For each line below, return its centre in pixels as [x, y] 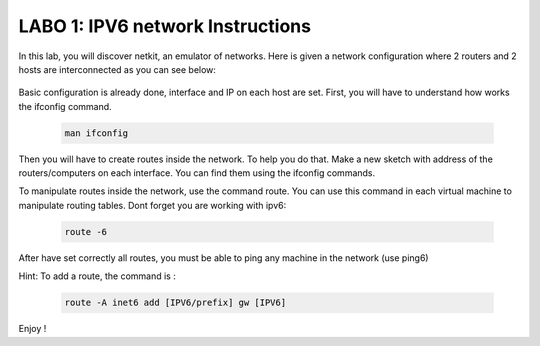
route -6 [86, 231]
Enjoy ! [32, 329]
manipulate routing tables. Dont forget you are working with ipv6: [152, 205]
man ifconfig [96, 133]
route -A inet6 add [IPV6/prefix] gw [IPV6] [175, 303]
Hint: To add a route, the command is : [97, 276]
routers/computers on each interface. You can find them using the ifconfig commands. [197, 173]
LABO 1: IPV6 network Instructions [165, 26]
